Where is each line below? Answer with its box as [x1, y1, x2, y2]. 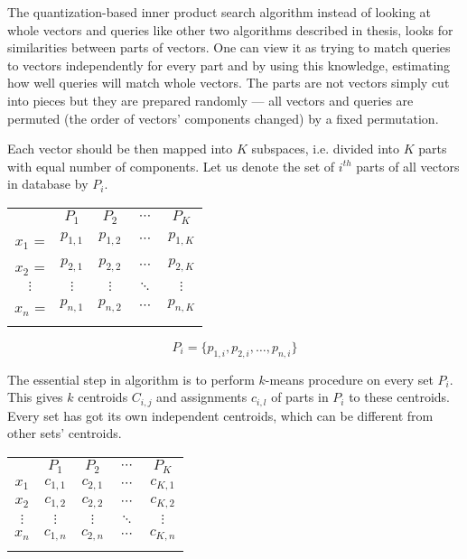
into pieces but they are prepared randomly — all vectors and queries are [7, 90, 414, 109]
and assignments [156, 387, 248, 406]
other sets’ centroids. [7, 424, 122, 443]
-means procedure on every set [265, 369, 434, 388]
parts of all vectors [356, 156, 460, 175]
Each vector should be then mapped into [7, 139, 233, 158]
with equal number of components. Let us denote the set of [7, 156, 335, 175]
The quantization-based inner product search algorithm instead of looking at [7, 3, 432, 21]
